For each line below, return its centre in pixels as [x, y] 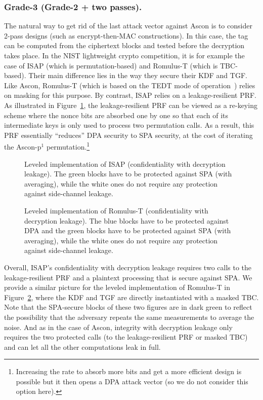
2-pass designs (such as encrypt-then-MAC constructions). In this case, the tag [126, 35]
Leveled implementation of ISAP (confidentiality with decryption [125, 163]
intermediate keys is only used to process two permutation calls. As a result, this [129, 125]
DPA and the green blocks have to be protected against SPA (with [128, 230]
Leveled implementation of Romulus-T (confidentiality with [116, 210]
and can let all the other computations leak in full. [82, 347]
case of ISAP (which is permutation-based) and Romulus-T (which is [111, 65]
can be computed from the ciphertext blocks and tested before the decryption [124, 45]
